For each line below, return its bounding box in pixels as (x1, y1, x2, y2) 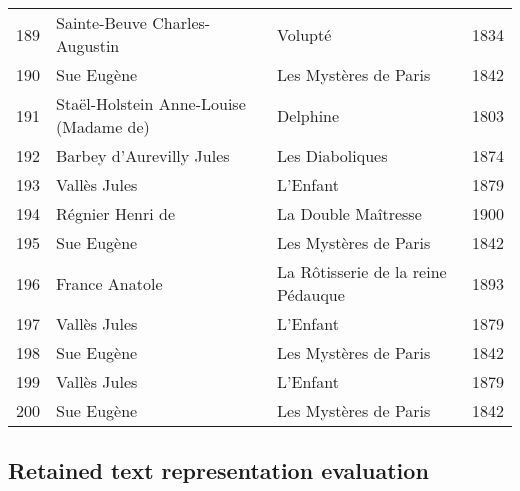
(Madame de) (56, 115, 150, 138)
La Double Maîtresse (277, 202, 422, 225)
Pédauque (277, 283, 345, 306)
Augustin (56, 34, 120, 57)
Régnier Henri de (56, 202, 175, 225)
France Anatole (56, 271, 163, 295)
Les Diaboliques (277, 144, 388, 167)
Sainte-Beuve (56, 11, 147, 34)
